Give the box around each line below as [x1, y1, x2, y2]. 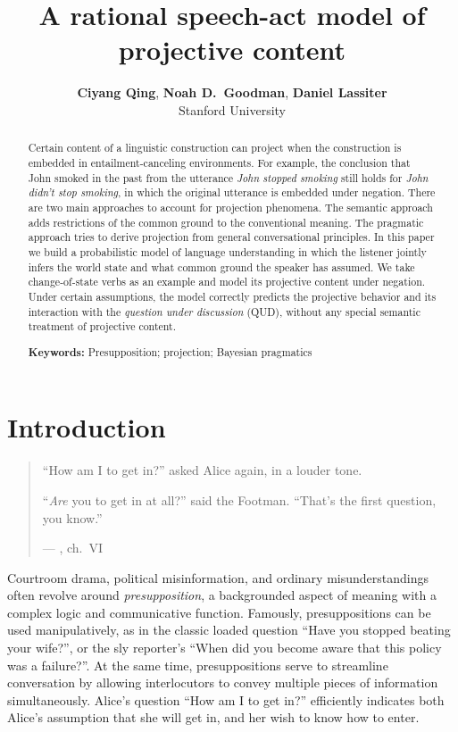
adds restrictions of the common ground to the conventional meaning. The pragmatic [28, 214, 424, 229]
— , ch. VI [42, 538, 104, 557]
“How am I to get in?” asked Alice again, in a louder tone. [42, 461, 362, 479]
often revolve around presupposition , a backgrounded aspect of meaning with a [7, 586, 437, 604]
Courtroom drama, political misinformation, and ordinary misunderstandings [7, 568, 429, 586]
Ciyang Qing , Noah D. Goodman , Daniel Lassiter [77, 83, 387, 102]
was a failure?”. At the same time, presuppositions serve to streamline [7, 655, 388, 674]
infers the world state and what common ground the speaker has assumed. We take [28, 259, 415, 274]
